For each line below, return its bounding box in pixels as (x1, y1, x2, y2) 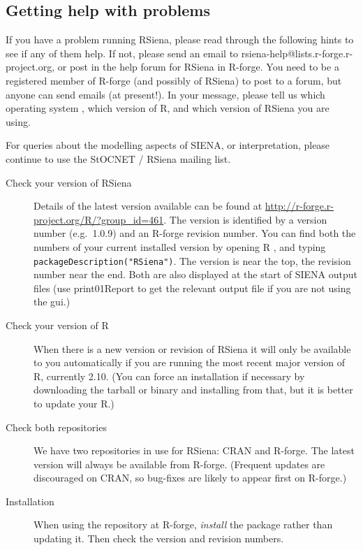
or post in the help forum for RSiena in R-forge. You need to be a (57, 59, 339, 74)
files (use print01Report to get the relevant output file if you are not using (34, 280, 351, 295)
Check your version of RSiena (6, 175, 132, 189)
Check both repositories (6, 419, 107, 434)
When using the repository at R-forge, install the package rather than (34, 517, 333, 532)
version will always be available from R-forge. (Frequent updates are (34, 456, 325, 471)
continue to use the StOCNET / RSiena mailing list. (6, 151, 231, 166)
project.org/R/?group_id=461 (34, 212, 164, 226)
